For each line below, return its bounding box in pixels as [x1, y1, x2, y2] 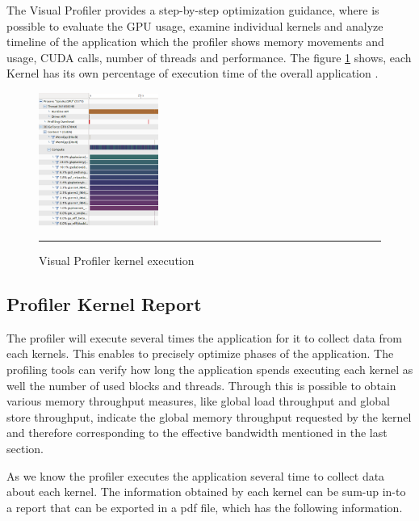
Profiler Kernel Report [6, 291, 202, 316]
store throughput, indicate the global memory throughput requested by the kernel [6, 408, 412, 425]
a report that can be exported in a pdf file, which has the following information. [6, 498, 403, 515]
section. [6, 439, 44, 456]
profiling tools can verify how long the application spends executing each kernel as [6, 360, 413, 377]
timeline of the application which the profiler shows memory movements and [6, 33, 384, 50]
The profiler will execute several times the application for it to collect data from [6, 329, 402, 346]
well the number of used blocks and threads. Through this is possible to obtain [6, 376, 396, 393]
